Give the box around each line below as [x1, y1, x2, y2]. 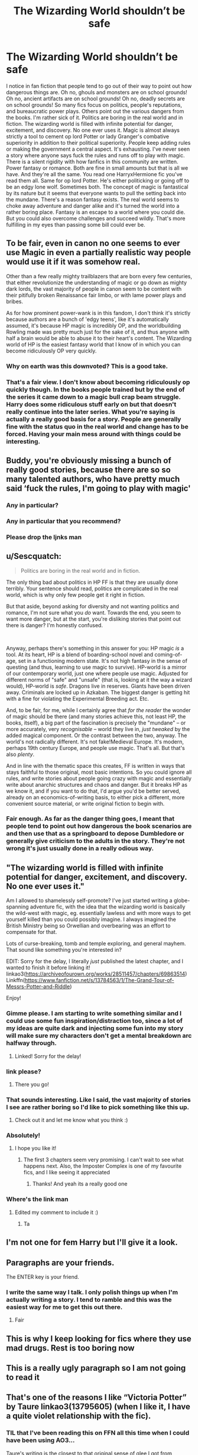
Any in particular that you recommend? [6, 517, 121, 525]
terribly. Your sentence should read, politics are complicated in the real [6, 584, 178, 592]
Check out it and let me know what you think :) [14, 1117, 128, 1124]
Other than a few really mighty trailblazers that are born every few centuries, [6, 272, 192, 279]
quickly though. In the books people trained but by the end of [6, 385, 185, 393]
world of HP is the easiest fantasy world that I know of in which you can [6, 341, 181, 348]
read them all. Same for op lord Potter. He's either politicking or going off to [6, 177, 190, 184]
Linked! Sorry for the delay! [14, 1052, 82, 1060]
